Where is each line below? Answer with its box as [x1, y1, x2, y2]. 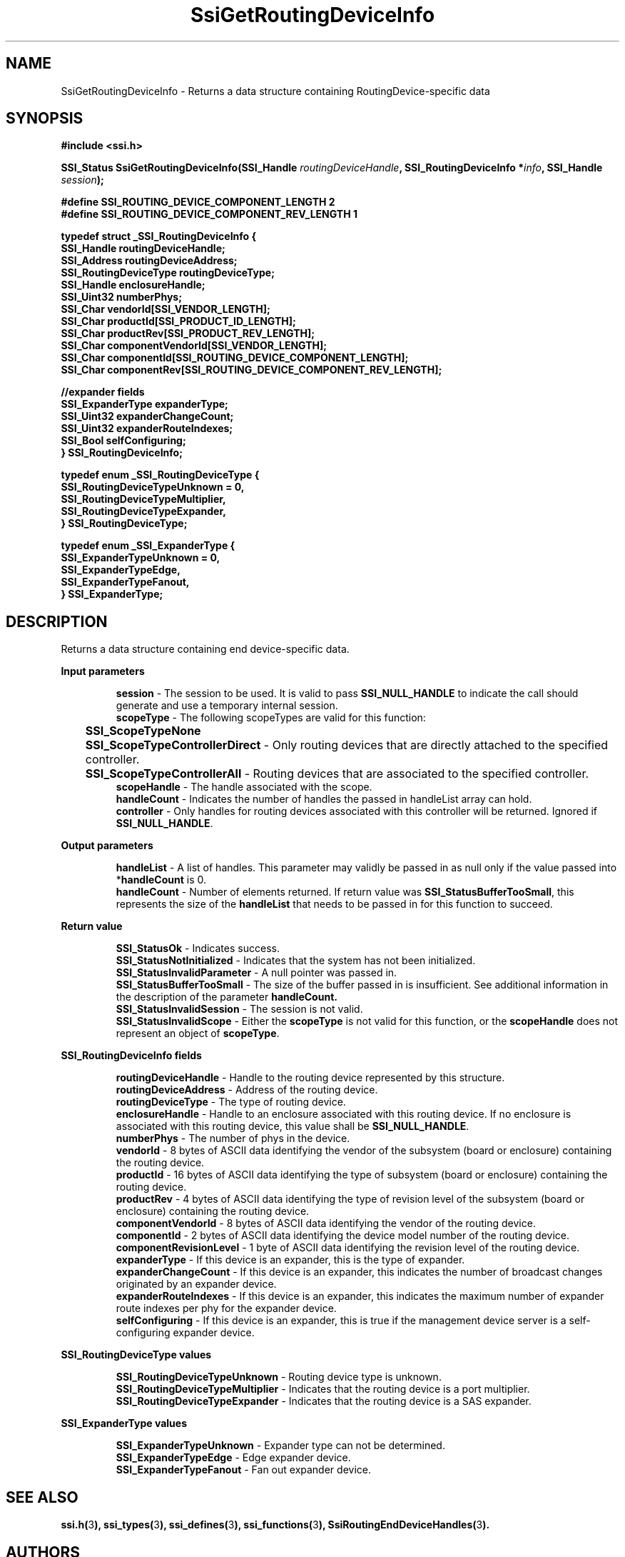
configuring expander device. [116, 1326, 255, 1339]
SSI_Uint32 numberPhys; [61, 291, 182, 304]
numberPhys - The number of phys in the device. [116, 1132, 350, 1145]
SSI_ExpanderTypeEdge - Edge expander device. [116, 1451, 351, 1464]
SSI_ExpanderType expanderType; [61, 398, 228, 411]
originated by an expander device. [116, 1278, 277, 1291]
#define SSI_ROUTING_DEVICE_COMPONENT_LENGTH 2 [61, 196, 335, 209]
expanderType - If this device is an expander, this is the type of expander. [116, 1253, 465, 1266]
